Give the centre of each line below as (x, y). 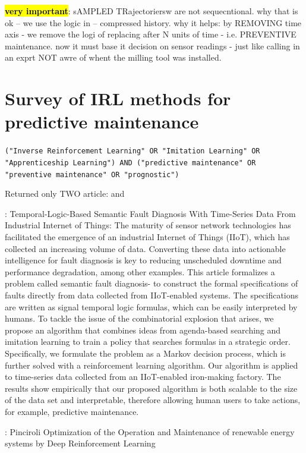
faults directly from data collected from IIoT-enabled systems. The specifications (152, 295)
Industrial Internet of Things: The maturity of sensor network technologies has (148, 225)
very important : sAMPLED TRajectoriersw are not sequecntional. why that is (152, 11)
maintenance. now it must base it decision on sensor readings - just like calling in (152, 45)
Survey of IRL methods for (118, 98)
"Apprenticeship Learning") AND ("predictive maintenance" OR (130, 163)
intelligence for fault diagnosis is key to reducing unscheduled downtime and (143, 260)
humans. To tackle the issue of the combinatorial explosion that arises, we (139, 318)
